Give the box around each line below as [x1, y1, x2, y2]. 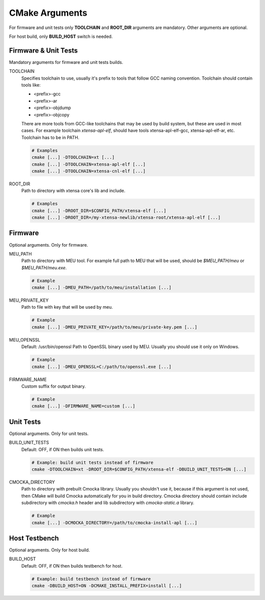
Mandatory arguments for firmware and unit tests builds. [9, 59, 124, 65]
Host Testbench [9, 534, 59, 543]
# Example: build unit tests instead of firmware [31, 459, 154, 465]
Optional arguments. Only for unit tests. [9, 430, 89, 436]
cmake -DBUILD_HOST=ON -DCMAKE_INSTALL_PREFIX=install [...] [31, 583, 182, 589]
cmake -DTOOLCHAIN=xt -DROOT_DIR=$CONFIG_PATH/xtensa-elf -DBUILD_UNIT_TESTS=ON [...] [31, 467, 247, 472]
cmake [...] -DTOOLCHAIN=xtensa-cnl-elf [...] [31, 168, 146, 174]
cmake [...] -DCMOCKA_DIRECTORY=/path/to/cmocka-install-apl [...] [31, 520, 198, 525]
